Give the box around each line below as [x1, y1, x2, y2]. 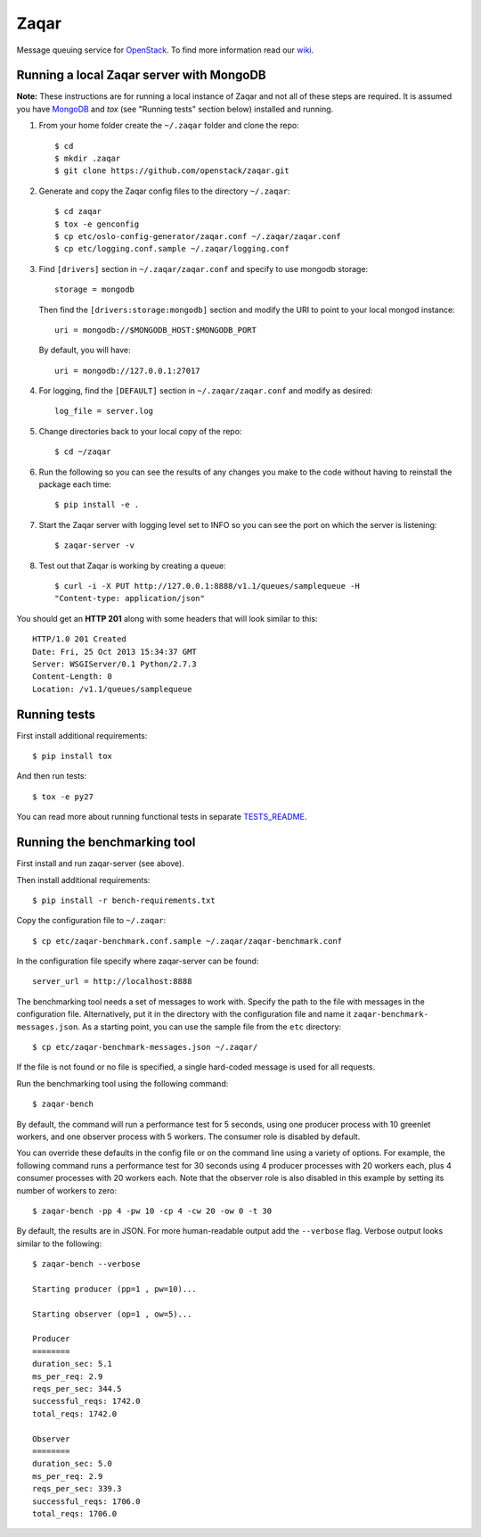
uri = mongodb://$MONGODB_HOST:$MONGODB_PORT [54, 325, 257, 335]
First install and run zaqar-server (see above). [16, 858, 184, 869]
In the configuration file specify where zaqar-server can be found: [16, 955, 259, 967]
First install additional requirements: [16, 730, 148, 740]
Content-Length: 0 [32, 672, 113, 682]
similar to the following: [16, 1238, 102, 1249]
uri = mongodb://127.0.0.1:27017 [54, 366, 200, 376]
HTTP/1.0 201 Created [32, 634, 126, 644]
